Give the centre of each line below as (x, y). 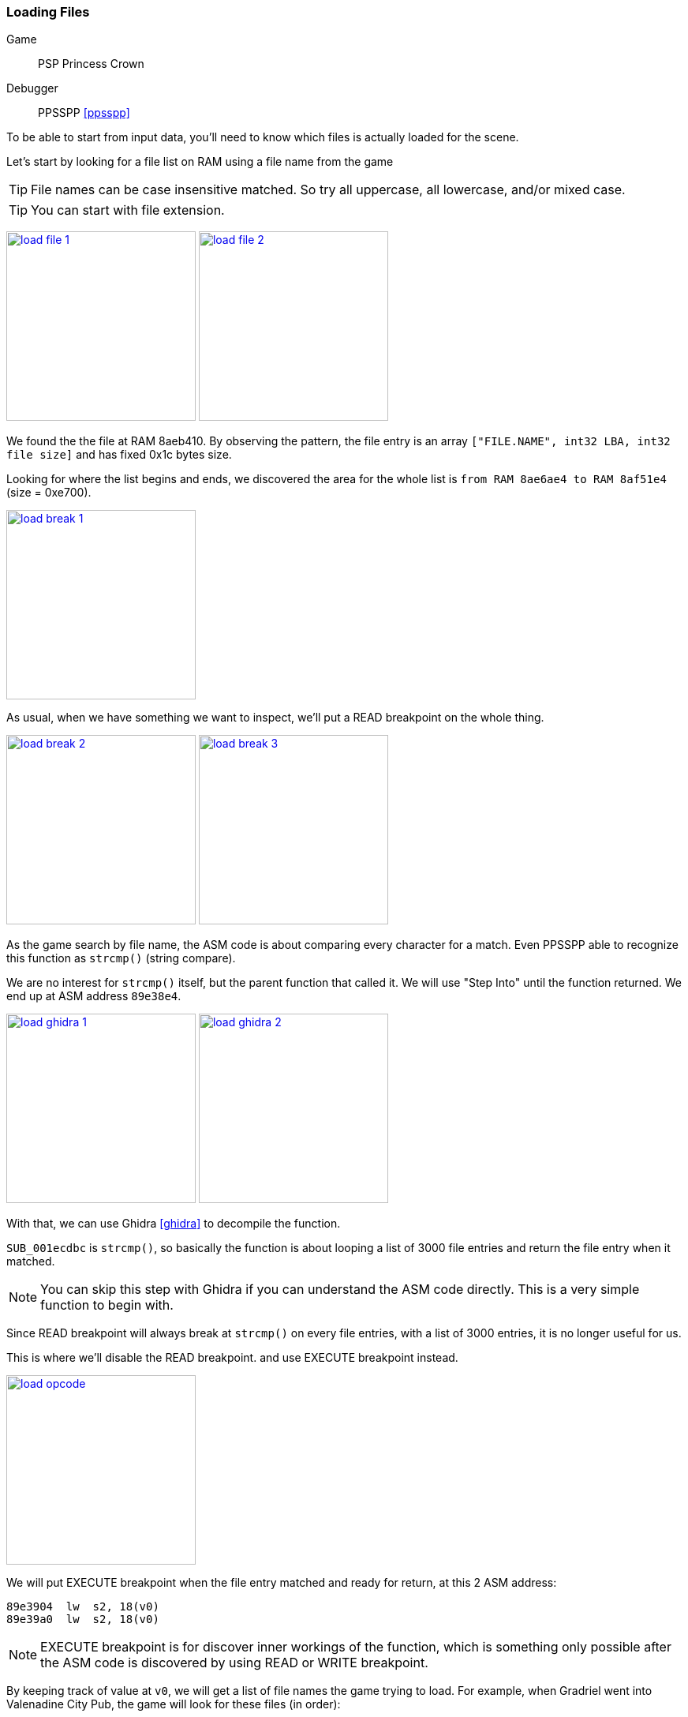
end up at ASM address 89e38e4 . (94, 996)
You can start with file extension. (128, 210)
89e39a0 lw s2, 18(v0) (83, 1620)
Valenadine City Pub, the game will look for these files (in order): (174, 1704)
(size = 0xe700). (49, 493)
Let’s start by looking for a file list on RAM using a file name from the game (200, 162)
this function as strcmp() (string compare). (121, 958)
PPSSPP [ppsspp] (84, 113)
